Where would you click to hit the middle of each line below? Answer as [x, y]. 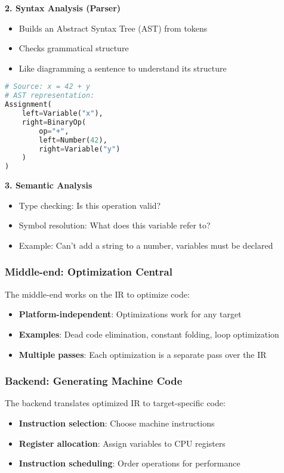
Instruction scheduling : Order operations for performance [129, 463]
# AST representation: [50, 96]
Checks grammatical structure [74, 48]
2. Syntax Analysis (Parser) [63, 8]
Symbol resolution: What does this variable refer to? [115, 225]
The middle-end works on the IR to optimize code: [97, 294]
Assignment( [28, 105]
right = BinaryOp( [54, 122]
